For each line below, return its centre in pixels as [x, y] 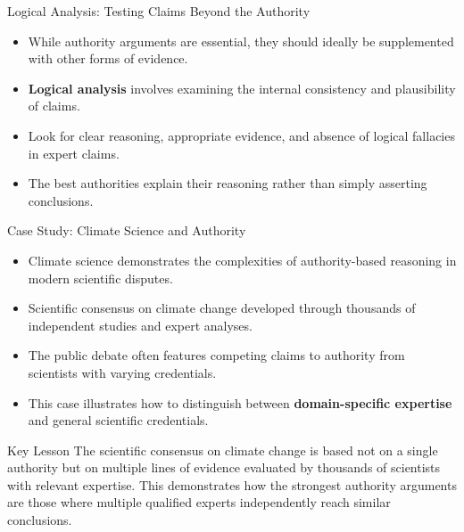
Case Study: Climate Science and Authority [127, 230]
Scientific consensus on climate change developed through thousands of [222, 308]
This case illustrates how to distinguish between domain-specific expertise [240, 402]
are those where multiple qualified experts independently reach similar [199, 502]
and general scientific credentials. [118, 420]
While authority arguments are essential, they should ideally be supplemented [241, 41]
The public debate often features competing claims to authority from [216, 355]
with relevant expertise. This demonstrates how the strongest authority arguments [232, 484]
